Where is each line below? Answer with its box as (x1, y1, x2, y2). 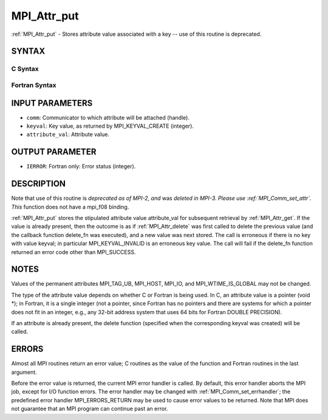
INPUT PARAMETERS (11, 98, 93, 108)
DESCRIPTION (11, 179, 66, 189)
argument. (11, 368, 38, 376)
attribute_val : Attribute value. (26, 131, 109, 138)
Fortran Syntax (11, 81, 56, 89)
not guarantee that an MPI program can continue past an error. (11, 405, 168, 413)
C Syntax (11, 64, 39, 73)
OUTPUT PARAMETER (11, 146, 97, 157)
